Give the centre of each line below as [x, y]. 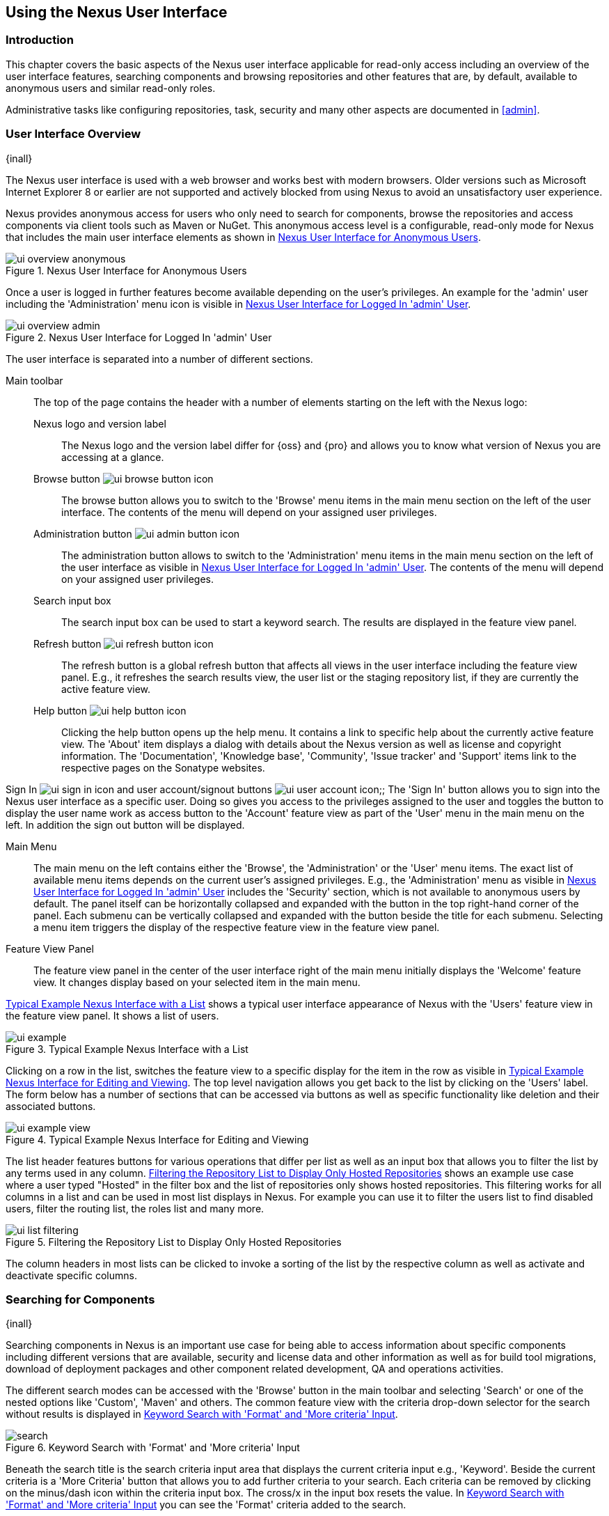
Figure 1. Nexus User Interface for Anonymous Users [126, 270]
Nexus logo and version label [100, 423]
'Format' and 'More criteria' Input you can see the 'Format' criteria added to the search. [206, 1505]
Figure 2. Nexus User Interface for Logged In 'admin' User [139, 337]
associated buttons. [51, 1106]
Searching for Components [80, 1299]
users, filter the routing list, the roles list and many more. [135, 1208]
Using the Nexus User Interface [117, 12]
